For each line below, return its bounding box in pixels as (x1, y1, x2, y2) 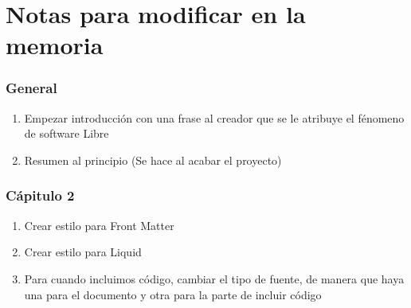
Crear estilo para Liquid (24, 244, 142, 260)
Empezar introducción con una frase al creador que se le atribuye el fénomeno (24, 109, 405, 126)
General (6, 78, 57, 98)
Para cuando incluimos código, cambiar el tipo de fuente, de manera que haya (24, 270, 405, 287)
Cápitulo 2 (6, 185, 75, 205)
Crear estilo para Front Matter (24, 216, 174, 233)
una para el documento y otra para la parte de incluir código (24, 286, 322, 302)
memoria (6, 29, 104, 61)
